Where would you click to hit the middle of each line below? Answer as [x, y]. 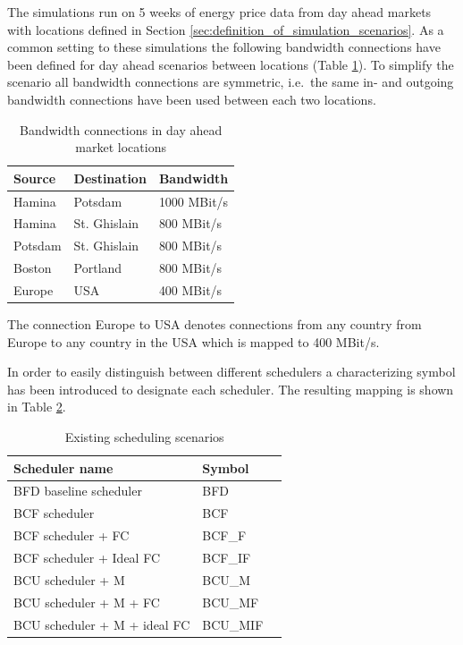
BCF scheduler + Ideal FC [87, 557]
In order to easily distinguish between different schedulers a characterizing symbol [231, 372]
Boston [33, 268]
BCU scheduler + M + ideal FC [102, 624]
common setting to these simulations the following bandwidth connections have [224, 47]
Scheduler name [63, 467]
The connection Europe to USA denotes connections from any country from [215, 324]
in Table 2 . [37, 407]
